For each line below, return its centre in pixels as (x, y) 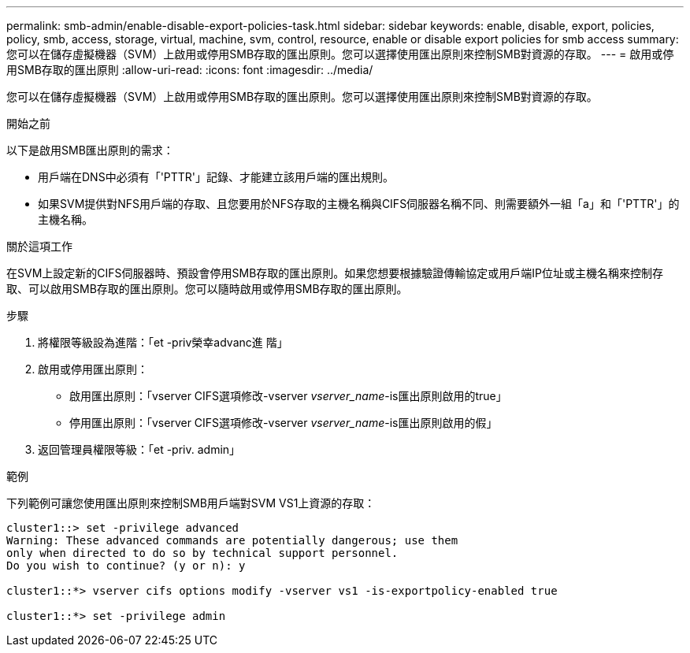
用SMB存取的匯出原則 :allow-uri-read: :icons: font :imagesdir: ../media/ (190, 70)
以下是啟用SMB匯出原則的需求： (90, 150)
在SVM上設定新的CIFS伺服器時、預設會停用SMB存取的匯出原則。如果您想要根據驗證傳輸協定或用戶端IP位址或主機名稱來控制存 (335, 273)
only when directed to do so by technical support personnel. (202, 553)
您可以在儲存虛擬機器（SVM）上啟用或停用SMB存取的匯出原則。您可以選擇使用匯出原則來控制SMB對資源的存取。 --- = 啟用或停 (340, 54)
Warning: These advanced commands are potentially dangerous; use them (232, 540)
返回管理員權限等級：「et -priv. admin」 (139, 449)
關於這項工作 (39, 246)
